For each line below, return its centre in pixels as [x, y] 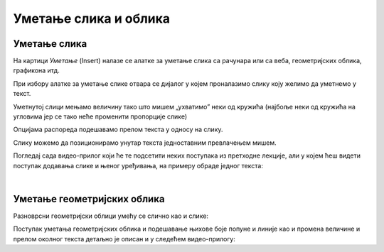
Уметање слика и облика [92, 18]
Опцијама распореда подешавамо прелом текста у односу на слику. [118, 130]
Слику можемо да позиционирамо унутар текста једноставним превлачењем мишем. [145, 143]
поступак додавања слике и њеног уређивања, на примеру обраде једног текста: [138, 165]
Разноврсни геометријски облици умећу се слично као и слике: [111, 216]
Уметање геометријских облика [89, 199]
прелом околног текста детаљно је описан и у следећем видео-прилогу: [124, 239]
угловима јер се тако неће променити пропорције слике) [100, 116]
